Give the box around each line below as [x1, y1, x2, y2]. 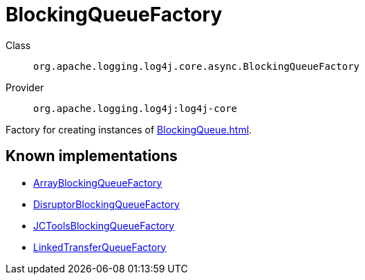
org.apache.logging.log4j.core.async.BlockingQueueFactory [33, 60, 360, 72]
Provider [6, 81, 44, 93]
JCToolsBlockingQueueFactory [33, 219, 175, 232]
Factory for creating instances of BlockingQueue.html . [6, 123, 252, 136]
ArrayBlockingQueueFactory [33, 176, 162, 189]
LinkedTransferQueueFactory [33, 241, 167, 253]
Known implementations [6, 147, 178, 165]
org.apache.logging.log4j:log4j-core [33, 102, 238, 114]
